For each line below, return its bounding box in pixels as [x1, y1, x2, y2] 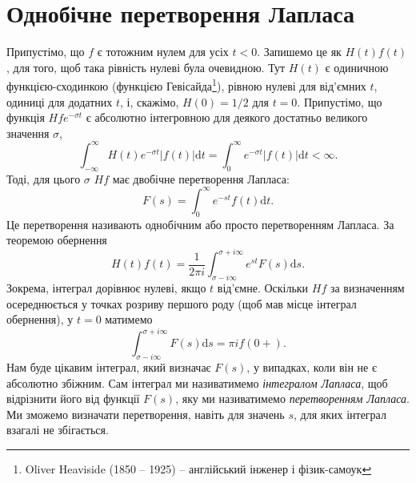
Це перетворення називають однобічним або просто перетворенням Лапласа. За [6, 215, 394, 232]
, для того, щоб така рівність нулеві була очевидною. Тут [6, 58, 286, 75]
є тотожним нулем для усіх [97, 43, 229, 60]
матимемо [105, 311, 153, 328]
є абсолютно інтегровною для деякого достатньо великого [86, 109, 368, 126]
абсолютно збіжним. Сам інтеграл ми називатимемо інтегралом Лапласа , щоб [6, 374, 388, 391]
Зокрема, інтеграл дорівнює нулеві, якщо [6, 280, 206, 296]
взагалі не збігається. [6, 421, 109, 438]
